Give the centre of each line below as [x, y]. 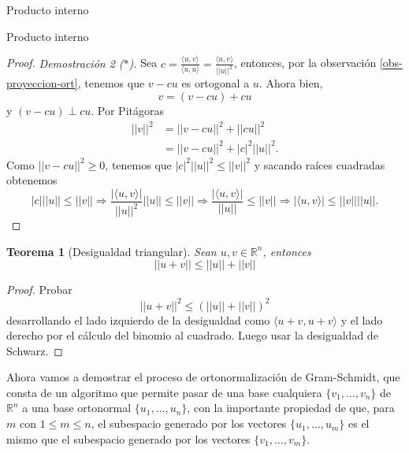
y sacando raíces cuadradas [320, 164]
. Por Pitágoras [127, 110]
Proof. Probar [39, 290]
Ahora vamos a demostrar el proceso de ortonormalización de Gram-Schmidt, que [203, 377]
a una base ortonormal [77, 408]
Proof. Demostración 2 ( [65, 63]
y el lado [362, 319]
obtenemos [32, 180]
